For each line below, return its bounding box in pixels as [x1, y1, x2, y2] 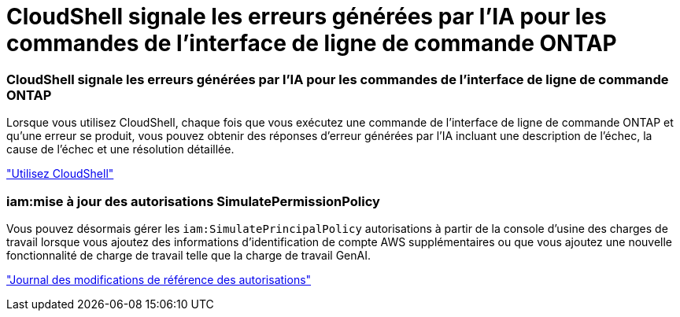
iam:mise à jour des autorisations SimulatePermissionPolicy [6, 193, 380, 209]
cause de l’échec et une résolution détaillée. [6, 142, 235, 157]
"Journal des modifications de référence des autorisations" [6, 272, 312, 286]
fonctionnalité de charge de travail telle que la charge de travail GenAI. [6, 248, 371, 262]
